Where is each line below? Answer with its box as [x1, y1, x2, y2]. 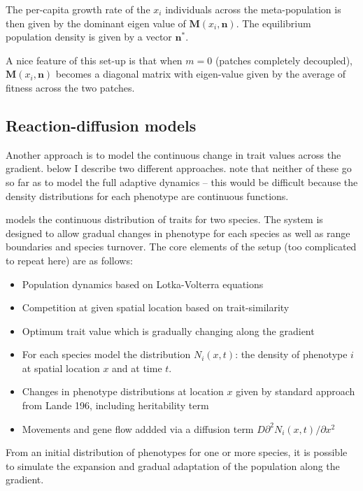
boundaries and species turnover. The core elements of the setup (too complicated [6, 239, 357, 254]
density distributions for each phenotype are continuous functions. [6, 188, 289, 203]
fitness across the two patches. [6, 80, 135, 94]
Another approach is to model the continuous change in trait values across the [6, 147, 341, 162]
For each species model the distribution [22, 347, 191, 362]
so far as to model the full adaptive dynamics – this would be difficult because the [6, 174, 358, 189]
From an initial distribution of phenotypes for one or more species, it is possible [6, 445, 348, 460]
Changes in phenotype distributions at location [22, 384, 224, 399]
